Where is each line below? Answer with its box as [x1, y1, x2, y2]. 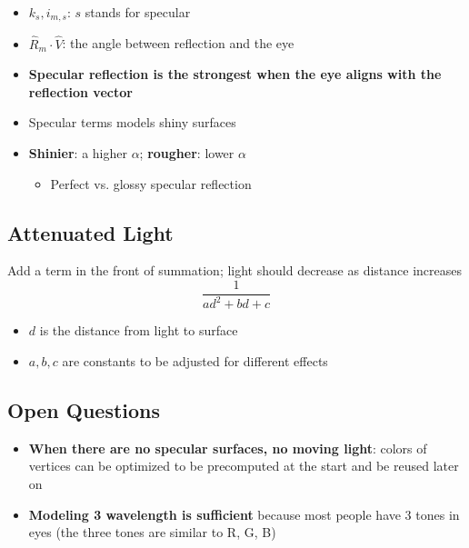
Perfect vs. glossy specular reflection [50, 174, 252, 193]
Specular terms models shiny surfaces [28, 113, 236, 132]
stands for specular [85, 3, 191, 21]
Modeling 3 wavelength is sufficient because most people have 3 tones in [28, 504, 460, 523]
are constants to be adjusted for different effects [62, 352, 328, 371]
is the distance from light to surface [39, 321, 238, 340]
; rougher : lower [139, 144, 234, 163]
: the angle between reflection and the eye [62, 34, 294, 53]
